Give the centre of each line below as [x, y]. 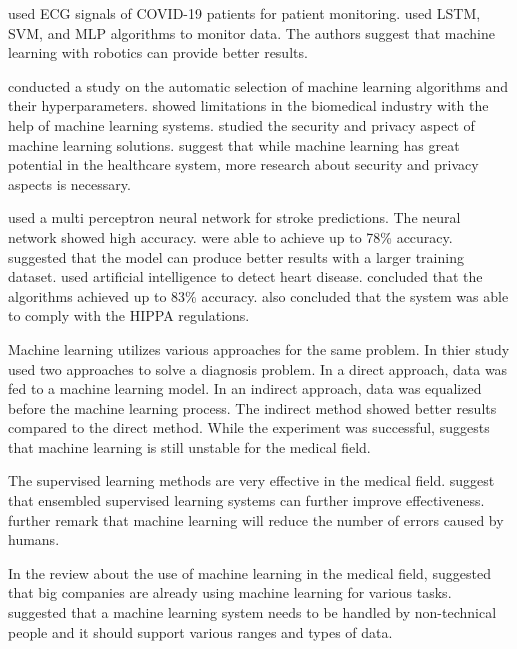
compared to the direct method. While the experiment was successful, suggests [249, 427]
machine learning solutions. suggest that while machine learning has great [234, 144]
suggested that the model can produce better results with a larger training [236, 256]
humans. [34, 539]
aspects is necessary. [69, 183]
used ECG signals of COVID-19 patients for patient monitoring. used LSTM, [244, 13]
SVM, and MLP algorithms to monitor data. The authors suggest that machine [251, 32]
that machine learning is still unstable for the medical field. [189, 446]
